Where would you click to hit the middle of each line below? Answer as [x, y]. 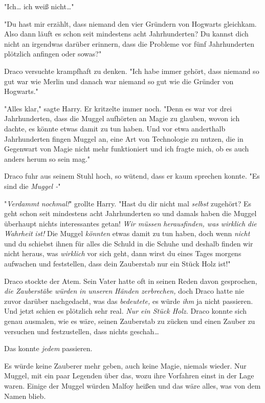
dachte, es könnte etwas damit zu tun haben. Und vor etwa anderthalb [115, 128]
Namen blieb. [25, 396]
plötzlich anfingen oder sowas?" [53, 54]
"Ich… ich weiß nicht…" [39, 6]
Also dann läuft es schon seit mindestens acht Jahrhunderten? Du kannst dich [126, 34]
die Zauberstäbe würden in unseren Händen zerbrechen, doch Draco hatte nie [124, 291]
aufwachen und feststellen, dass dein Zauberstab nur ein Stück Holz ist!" [117, 264]
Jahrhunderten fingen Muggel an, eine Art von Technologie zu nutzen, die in [124, 138]
